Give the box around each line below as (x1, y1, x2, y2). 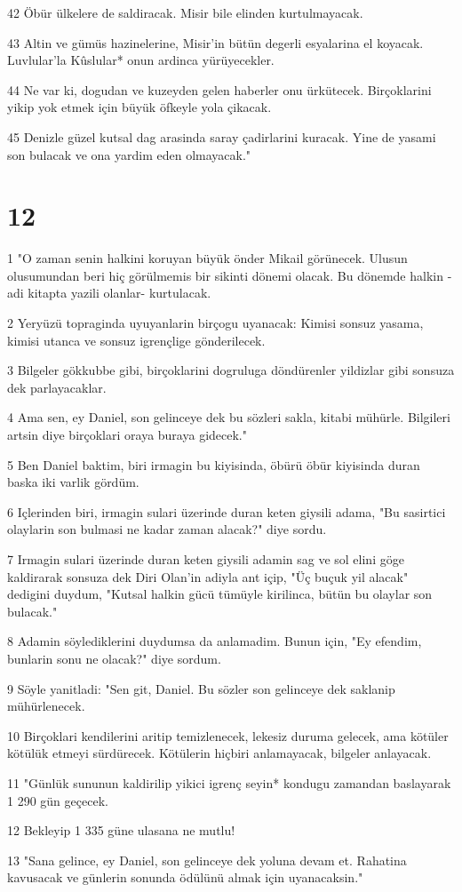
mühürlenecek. (7, 697, 85, 715)
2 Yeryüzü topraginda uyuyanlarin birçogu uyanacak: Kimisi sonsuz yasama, (7, 314, 424, 332)
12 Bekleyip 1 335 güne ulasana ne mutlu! (7, 821, 235, 840)
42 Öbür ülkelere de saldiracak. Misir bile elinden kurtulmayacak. (7, 4, 363, 21)
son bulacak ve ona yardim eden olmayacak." (7, 145, 251, 163)
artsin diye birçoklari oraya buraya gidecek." (7, 426, 247, 444)
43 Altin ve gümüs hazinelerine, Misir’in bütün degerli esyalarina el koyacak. (7, 33, 424, 52)
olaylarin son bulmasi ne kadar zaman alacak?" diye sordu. (7, 520, 327, 538)
